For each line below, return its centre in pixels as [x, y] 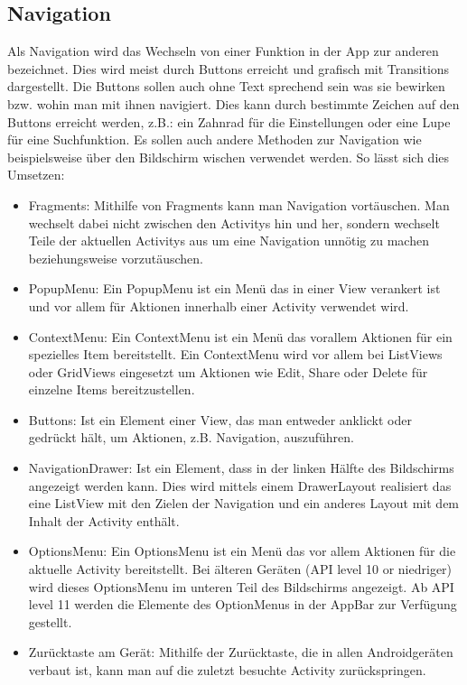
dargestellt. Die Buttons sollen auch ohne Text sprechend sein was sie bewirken [226, 86]
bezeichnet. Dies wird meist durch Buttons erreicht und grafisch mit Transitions [229, 68]
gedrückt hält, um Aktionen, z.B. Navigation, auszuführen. [191, 437]
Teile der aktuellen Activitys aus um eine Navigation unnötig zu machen [229, 241]
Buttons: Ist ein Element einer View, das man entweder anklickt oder [220, 419]
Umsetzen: [36, 175]
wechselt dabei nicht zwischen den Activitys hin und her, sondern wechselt [234, 222]
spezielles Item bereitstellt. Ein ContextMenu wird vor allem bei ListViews [235, 354]
